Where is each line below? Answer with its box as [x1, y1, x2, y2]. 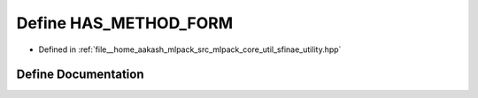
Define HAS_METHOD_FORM [16, 13, 234, 33]
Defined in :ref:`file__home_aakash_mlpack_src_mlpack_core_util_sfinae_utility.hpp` [38, 44, 342, 55]
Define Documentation [16, 67, 144, 82]
